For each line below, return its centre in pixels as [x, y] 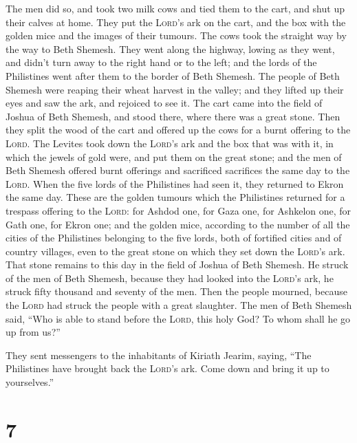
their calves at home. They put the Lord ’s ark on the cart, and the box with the [176, 22]
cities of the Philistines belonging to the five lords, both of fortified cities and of [174, 238]
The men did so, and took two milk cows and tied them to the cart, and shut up [175, 8]
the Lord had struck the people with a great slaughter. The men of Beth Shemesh [179, 305]
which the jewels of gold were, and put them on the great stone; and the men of [174, 156]
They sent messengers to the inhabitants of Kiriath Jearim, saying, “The [159, 355]
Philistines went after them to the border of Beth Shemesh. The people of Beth [173, 75]
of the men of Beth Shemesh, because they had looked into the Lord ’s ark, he [170, 278]
